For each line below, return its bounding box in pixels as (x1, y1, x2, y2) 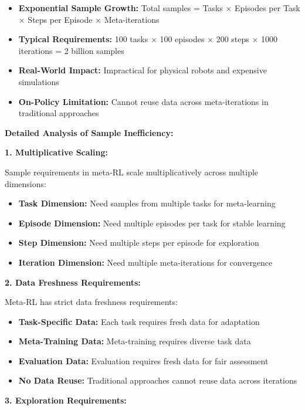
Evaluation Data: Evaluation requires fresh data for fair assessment (18, 354, 269, 367)
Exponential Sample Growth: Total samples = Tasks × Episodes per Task (18, 2, 300, 13)
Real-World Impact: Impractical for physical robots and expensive (18, 64, 267, 76)
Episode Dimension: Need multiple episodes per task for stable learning (18, 216, 286, 229)
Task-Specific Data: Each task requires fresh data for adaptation (18, 315, 260, 327)
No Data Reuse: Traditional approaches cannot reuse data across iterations (18, 374, 297, 387)
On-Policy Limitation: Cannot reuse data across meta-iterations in (18, 95, 269, 107)
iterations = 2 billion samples (18, 44, 124, 56)
